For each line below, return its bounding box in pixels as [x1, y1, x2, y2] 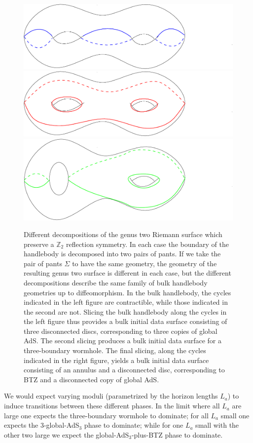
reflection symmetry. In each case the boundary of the [66, 239, 229, 249]
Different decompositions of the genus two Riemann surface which [24, 229, 222, 239]
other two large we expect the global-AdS [4, 429, 129, 440]
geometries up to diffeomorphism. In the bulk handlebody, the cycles [24, 287, 231, 297]
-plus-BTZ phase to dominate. [131, 429, 223, 440]
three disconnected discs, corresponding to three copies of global [24, 325, 217, 336]
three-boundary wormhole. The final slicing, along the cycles [24, 345, 206, 356]
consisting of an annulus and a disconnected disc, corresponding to [24, 364, 225, 375]
